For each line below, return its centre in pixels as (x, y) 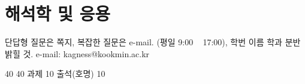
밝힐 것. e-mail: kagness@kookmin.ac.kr (77, 53)
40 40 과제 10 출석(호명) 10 (55, 74)
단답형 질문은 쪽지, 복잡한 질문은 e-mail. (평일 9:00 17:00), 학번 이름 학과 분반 (153, 42)
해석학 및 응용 (58, 13)
